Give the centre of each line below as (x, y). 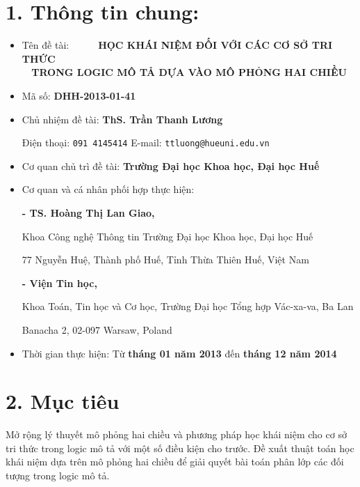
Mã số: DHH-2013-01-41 (79, 95)
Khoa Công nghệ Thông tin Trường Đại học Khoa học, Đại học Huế (167, 236)
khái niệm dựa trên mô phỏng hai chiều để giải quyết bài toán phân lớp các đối (175, 462)
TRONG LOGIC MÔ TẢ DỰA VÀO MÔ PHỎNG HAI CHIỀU (189, 72)
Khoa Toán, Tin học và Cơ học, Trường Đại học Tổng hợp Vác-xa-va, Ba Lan (188, 306)
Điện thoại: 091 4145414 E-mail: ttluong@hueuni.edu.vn (146, 142)
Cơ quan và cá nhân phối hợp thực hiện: (108, 189)
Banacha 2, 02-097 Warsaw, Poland (97, 329)
